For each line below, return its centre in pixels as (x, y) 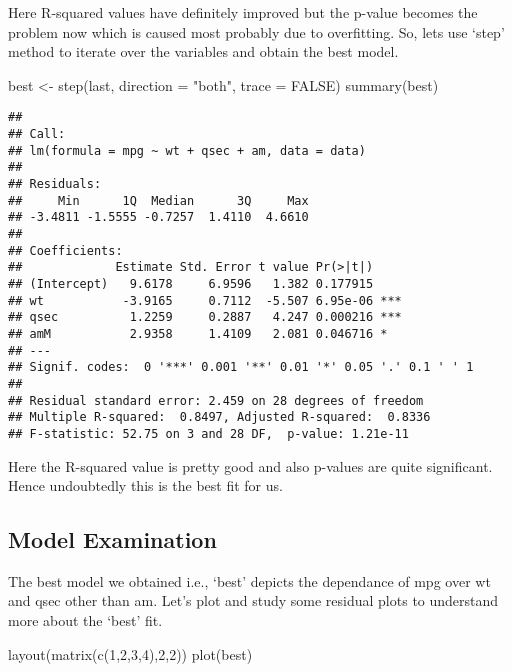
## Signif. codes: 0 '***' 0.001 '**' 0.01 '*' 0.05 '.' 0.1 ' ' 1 (241, 367)
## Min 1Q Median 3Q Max (158, 200)
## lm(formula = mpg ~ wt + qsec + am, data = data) (187, 150)
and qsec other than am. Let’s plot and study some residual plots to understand (253, 600)
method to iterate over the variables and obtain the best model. (203, 51)
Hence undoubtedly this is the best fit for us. (145, 485)
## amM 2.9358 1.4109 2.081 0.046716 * (198, 333)
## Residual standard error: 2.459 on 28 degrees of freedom (216, 400)
